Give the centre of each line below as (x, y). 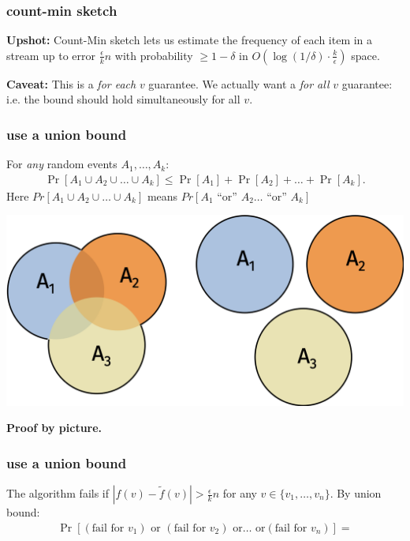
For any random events (62, 164)
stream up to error (51, 55)
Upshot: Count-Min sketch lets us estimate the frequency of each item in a (190, 40)
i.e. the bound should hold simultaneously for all (123, 99)
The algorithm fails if (58, 493)
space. (365, 55)
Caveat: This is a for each (71, 83)
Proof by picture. (54, 428)
